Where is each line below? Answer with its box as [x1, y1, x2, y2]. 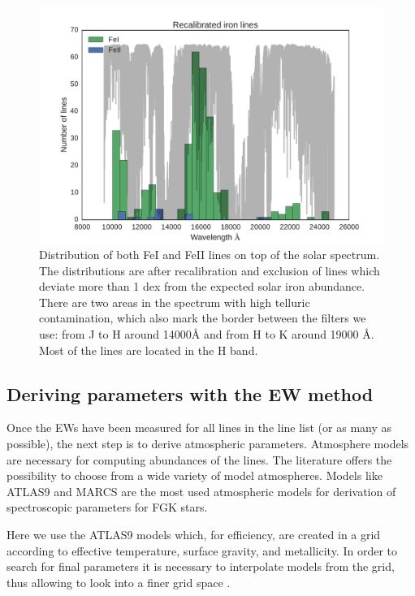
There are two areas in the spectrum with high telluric [39, 293, 310, 310]
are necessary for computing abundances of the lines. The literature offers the [6, 451, 392, 468]
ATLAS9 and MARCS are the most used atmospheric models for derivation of [6, 482, 396, 499]
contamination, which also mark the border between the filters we [39, 309, 366, 326]
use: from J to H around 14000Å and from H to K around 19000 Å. [39, 326, 374, 343]
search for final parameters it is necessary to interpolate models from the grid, [6, 558, 395, 575]
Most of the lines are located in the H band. [39, 341, 258, 358]
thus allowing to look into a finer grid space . [6, 573, 231, 590]
